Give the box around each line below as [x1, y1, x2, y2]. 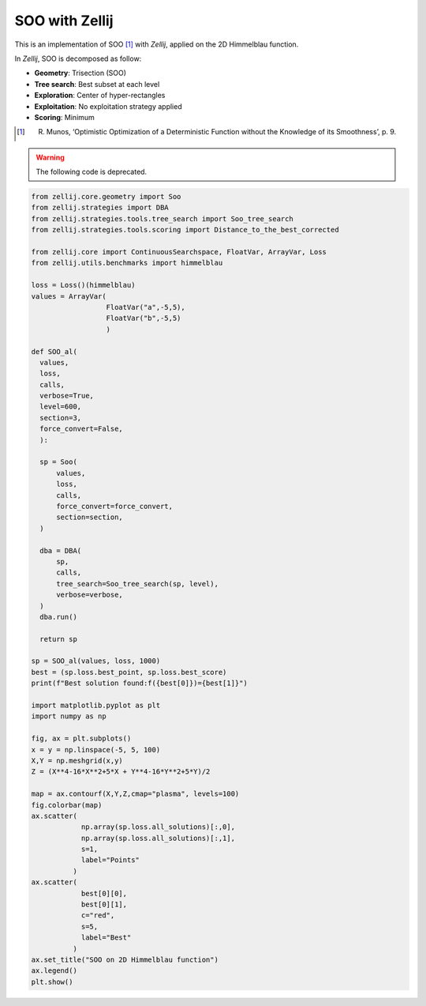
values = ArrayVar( [31, 292, 106, 300]
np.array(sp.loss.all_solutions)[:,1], [80, 834, 236, 842]
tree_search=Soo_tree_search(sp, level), [56, 579, 219, 588]
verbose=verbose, [56, 590, 124, 600]
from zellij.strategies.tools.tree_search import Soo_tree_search [31, 214, 293, 223]
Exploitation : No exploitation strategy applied [34, 101, 182, 111]
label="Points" [80, 856, 140, 865]
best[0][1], [80, 900, 128, 909]
